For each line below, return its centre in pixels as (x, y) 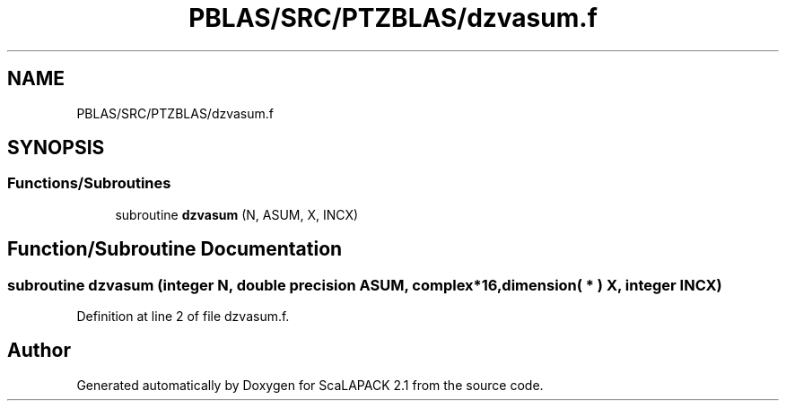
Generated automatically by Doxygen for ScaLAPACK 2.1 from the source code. (310, 385)
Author (39, 351)
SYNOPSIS (56, 148)
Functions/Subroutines (89, 183)
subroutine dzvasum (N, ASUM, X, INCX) (237, 214)
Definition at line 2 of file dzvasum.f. (183, 317)
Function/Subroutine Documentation (175, 249)
